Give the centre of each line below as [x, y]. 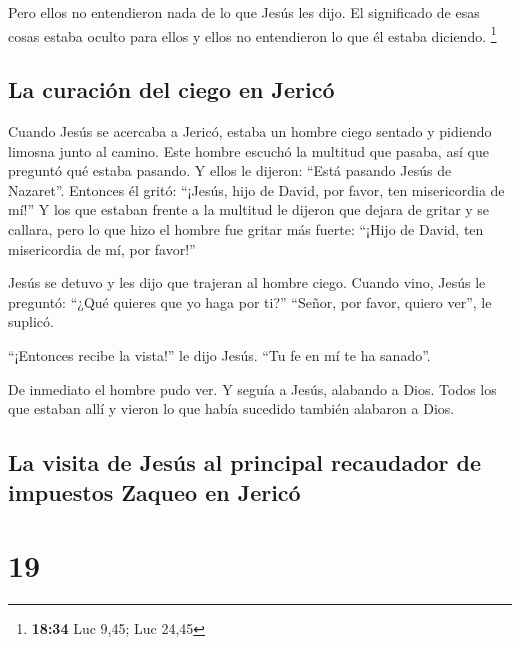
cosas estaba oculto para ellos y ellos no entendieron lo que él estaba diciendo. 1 [252, 34]
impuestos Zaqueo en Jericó [154, 491]
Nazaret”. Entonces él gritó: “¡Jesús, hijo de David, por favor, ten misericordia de [256, 189]
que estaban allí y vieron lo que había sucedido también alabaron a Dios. [231, 408]
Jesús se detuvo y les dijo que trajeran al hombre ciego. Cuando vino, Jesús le [247, 282]
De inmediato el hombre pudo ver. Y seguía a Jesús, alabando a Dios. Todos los [252, 388]
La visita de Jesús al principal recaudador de [245, 462]
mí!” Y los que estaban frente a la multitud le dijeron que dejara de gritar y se [249, 209]
